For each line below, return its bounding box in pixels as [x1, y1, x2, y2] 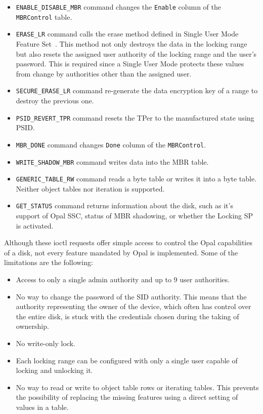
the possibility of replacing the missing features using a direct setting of [16, 392, 238, 402]
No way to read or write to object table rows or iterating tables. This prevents [16, 382, 259, 392]
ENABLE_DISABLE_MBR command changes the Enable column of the [16, 2, 221, 12]
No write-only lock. [16, 338, 75, 348]
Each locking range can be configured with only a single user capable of [16, 355, 238, 365]
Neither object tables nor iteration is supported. [16, 183, 165, 194]
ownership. [16, 321, 49, 331]
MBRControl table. [16, 11, 72, 22]
